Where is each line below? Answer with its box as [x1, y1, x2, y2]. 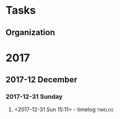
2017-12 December [5, 75, 78, 85]
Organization [5, 27, 55, 37]
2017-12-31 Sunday [5, 93, 63, 101]
